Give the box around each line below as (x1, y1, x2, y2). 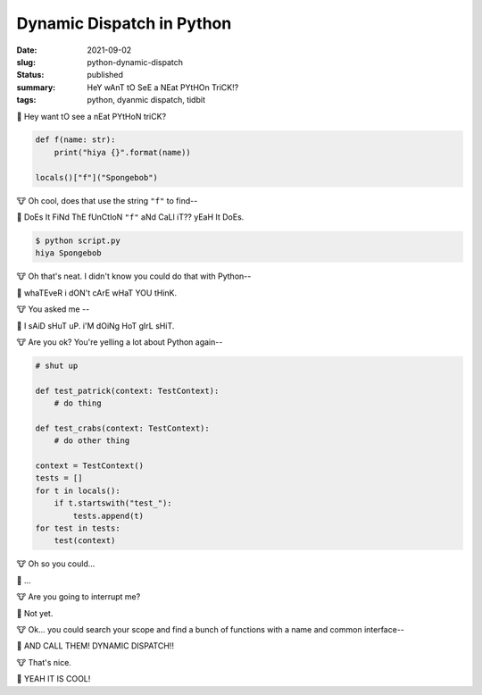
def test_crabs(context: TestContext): (35, 423, 210, 433)
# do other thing (54, 436, 130, 446)
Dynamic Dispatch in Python (16, 13, 232, 33)
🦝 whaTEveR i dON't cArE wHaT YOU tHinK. (16, 287, 178, 298)
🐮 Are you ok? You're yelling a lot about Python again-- (16, 336, 223, 347)
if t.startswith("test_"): (54, 498, 173, 508)
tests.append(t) (72, 510, 145, 521)
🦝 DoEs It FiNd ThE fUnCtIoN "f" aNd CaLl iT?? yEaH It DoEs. (16, 212, 245, 222)
